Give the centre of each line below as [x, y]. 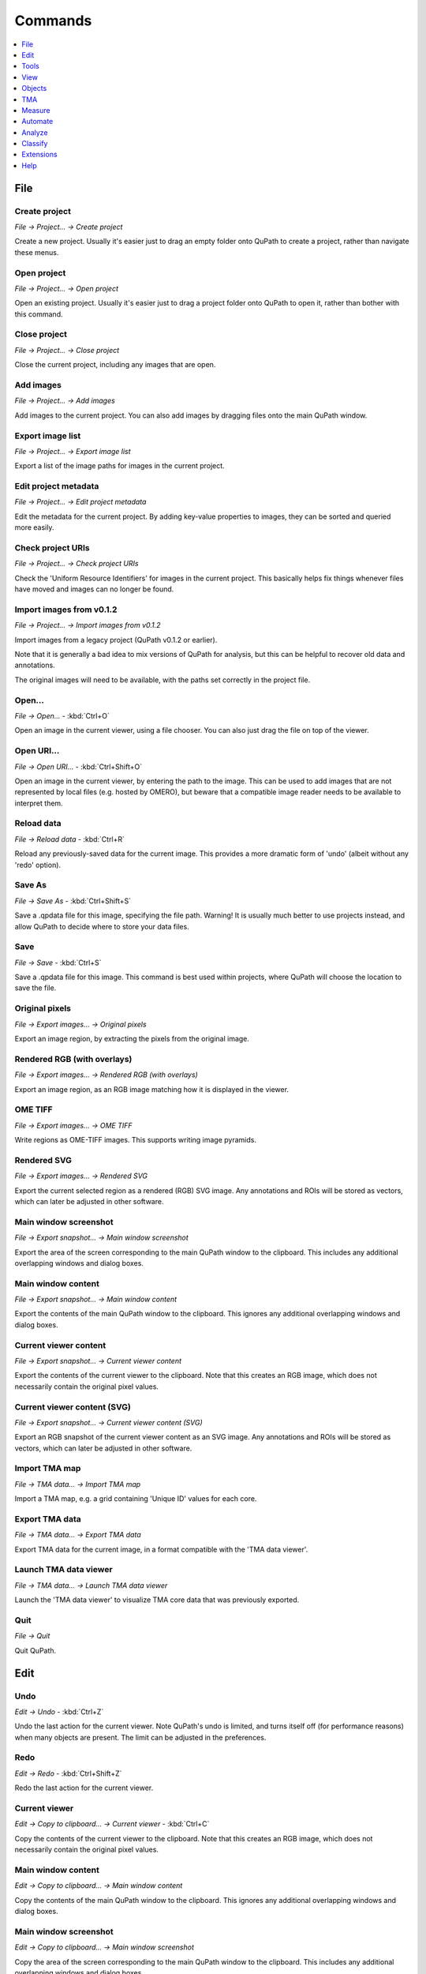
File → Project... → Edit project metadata [80, 502]
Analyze [35, 132]
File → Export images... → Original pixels [80, 1024]
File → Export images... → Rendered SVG [81, 1176]
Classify [35, 144]
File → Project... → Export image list [73, 451]
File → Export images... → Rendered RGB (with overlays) [106, 1075]
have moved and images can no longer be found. [94, 589]
